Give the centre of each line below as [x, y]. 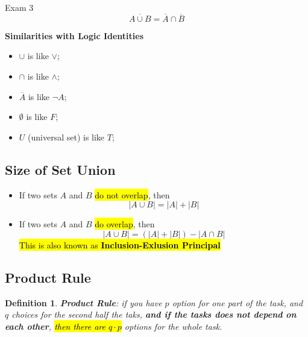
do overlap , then [125, 224]
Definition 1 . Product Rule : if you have [83, 302]
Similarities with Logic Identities [74, 35]
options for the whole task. [173, 326]
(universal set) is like [66, 137]
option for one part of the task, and [237, 302]
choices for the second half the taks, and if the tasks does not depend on [154, 314]
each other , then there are [55, 326]
